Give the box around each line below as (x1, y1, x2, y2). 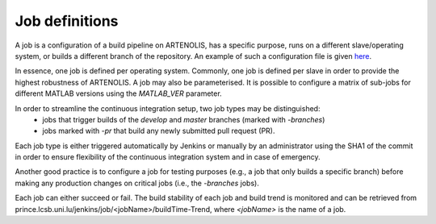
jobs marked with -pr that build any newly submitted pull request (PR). (42, 126, 275, 136)
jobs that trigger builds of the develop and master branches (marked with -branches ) (42, 114, 325, 124)
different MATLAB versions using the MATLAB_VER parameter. (15, 89, 222, 98)
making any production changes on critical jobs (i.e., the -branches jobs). (15, 178, 260, 188)
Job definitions (15, 12, 119, 30)
